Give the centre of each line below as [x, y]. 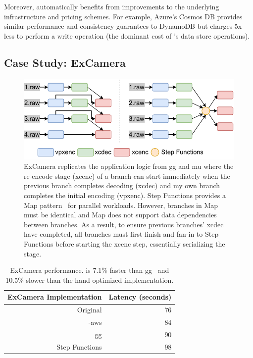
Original [89, 310]
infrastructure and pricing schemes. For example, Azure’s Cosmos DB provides [123, 16]
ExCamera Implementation [55, 297]
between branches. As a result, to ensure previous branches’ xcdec [124, 224]
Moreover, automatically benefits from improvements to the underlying [112, 6]
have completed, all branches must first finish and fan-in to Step [121, 234]
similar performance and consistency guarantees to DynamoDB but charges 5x [123, 26]
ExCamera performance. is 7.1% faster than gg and [90, 270]
